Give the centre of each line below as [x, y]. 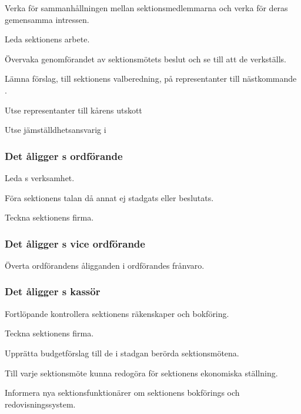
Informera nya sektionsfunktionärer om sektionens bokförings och [122, 393]
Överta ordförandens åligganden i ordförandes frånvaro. [105, 265]
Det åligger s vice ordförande [75, 243]
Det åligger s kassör [53, 291]
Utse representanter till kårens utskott [73, 110]
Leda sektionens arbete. [47, 39]
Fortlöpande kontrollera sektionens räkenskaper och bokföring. [117, 313]
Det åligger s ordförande [64, 156]
